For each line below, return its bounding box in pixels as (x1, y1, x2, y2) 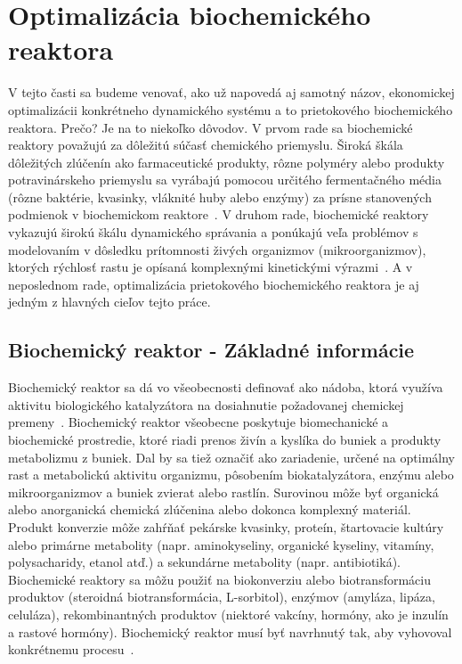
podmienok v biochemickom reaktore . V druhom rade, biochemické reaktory (8, 205, 429, 224)
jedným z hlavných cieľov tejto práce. (8, 292, 211, 311)
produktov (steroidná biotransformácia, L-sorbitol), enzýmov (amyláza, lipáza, (8, 587, 435, 606)
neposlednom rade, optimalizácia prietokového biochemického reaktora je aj (8, 275, 419, 293)
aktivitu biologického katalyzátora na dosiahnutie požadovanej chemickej (8, 395, 404, 414)
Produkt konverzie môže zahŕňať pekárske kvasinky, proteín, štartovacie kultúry (8, 517, 444, 536)
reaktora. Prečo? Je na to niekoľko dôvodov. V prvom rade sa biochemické (8, 118, 413, 136)
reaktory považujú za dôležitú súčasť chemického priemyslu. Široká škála (8, 135, 403, 154)
